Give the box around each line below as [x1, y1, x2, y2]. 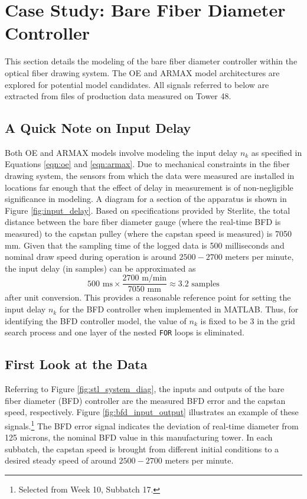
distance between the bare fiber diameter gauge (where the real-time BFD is [5, 216, 281, 228]
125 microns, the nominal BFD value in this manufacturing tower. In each [5, 431, 273, 443]
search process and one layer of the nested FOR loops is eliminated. [5, 326, 244, 338]
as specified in [251, 146, 302, 158]
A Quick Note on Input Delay [5, 119, 191, 137]
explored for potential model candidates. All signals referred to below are [5, 78, 269, 90]
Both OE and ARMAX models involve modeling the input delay [5, 146, 238, 158]
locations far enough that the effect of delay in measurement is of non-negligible [5, 181, 293, 193]
